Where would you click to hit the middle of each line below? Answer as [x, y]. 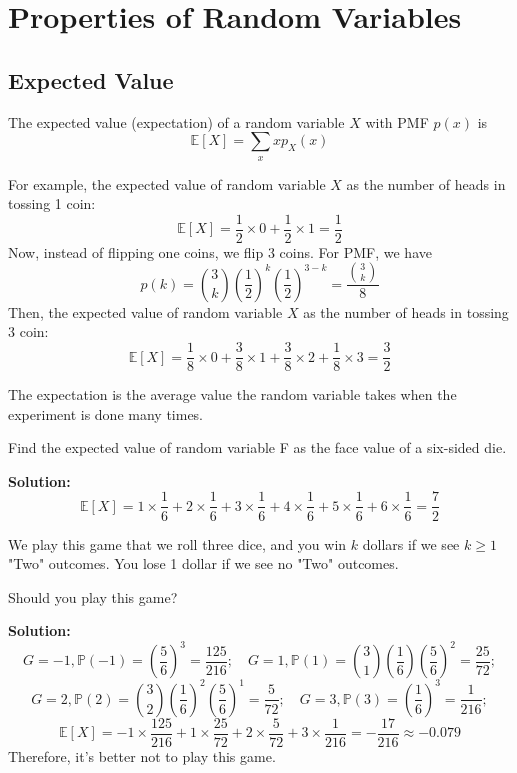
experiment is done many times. [106, 413]
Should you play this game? [93, 596]
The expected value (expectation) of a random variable [176, 121]
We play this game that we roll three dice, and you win [177, 543]
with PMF [397, 121]
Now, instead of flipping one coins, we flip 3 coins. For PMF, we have [220, 251]
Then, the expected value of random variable [145, 311]
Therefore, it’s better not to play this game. [142, 755]
